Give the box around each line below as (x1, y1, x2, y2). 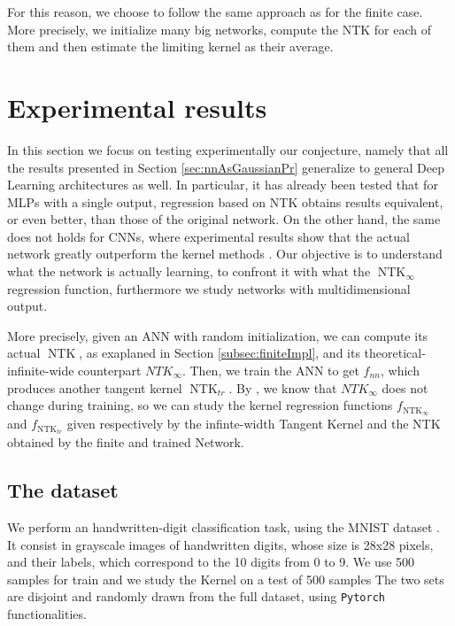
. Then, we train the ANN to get (181, 361, 359, 380)
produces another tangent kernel (7, 378, 182, 397)
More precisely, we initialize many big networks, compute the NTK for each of (7, 19, 431, 38)
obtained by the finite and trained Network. (7, 433, 244, 452)
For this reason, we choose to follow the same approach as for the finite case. (7, 3, 423, 20)
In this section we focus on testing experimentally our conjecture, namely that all (7, 140, 449, 158)
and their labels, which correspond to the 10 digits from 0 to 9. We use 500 (7, 553, 415, 571)
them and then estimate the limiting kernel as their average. (7, 37, 334, 56)
